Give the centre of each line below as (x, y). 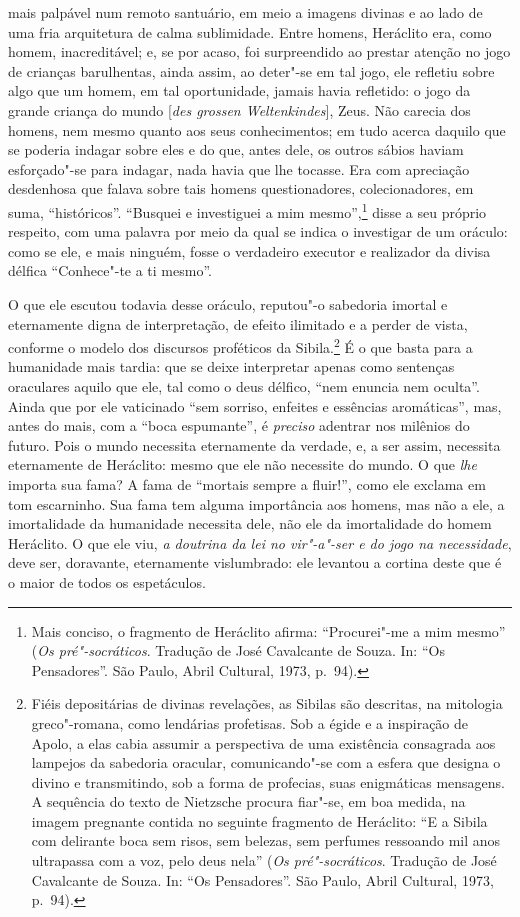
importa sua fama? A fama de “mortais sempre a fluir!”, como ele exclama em (247, 483)
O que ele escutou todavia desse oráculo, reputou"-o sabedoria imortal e (228, 303)
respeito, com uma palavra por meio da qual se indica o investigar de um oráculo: (258, 231)
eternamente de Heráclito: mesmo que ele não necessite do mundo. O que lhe (242, 464)
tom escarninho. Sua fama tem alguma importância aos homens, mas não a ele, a (256, 503)
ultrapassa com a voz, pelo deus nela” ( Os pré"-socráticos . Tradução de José (264, 860)
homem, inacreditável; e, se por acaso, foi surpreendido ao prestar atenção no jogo (259, 51)
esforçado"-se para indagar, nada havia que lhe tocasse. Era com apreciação (239, 168)
